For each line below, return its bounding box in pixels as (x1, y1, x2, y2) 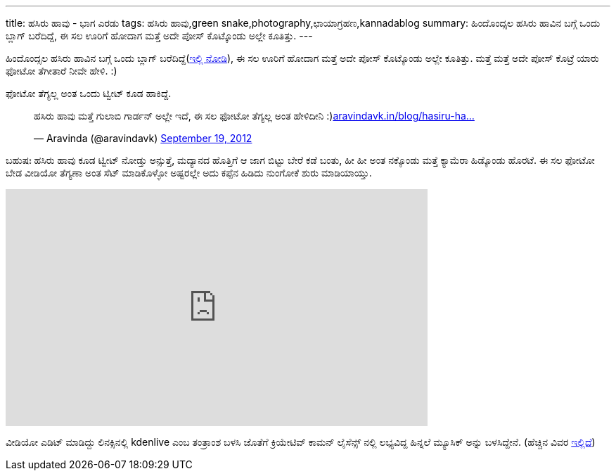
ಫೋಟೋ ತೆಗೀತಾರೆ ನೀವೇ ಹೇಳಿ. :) (6, 65, 117, 77)
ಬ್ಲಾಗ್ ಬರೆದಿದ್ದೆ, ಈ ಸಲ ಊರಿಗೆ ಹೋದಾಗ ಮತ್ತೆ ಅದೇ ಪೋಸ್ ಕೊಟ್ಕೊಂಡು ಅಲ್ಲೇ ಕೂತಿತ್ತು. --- (6, 30, 313, 41)
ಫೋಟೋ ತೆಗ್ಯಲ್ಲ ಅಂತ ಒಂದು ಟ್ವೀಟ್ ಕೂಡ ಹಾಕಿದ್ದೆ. (6, 87, 172, 99)
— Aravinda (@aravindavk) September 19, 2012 (34, 132, 252, 144)
